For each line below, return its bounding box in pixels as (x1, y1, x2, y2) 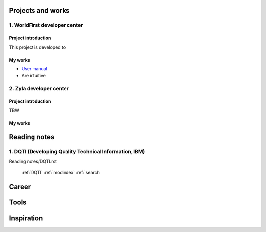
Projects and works (9, 6, 70, 15)
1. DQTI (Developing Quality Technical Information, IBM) (9, 148, 145, 155)
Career (9, 182, 31, 191)
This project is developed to (9, 44, 66, 50)
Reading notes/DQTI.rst (9, 158, 57, 165)
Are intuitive (21, 73, 46, 79)
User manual (21, 66, 48, 71)
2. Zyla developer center (9, 85, 69, 92)
